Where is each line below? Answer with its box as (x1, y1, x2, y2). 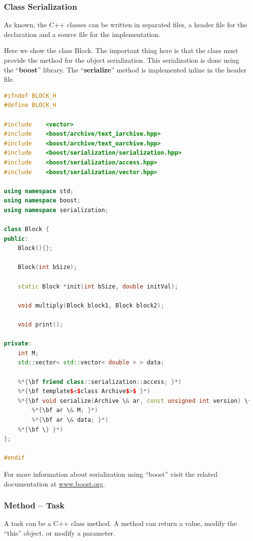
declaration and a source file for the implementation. (4, 29, 161, 39)
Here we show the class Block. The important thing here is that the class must (4, 45, 238, 55)
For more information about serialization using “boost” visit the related (4, 469, 218, 479)
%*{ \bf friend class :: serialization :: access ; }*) (18, 378, 182, 385)
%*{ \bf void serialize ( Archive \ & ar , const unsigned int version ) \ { (18, 397, 252, 404)
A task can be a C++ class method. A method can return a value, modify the (4, 518, 237, 528)
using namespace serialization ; (4, 206, 108, 214)
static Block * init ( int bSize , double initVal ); (18, 283, 179, 290)
